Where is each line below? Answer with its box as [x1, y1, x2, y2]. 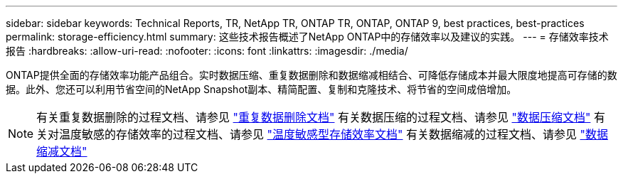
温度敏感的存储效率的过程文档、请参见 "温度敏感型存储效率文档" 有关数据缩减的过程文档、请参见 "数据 [59, 127, 608, 141]
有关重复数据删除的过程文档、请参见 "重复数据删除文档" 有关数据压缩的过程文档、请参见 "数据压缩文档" [36, 110, 591, 124]
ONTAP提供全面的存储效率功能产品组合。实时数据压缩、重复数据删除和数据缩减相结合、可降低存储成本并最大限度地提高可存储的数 [6, 69, 617, 81]
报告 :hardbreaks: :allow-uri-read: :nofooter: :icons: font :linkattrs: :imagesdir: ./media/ [6, 45, 408, 57]
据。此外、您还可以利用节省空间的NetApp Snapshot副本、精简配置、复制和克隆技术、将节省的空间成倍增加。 [6, 83, 517, 95]
